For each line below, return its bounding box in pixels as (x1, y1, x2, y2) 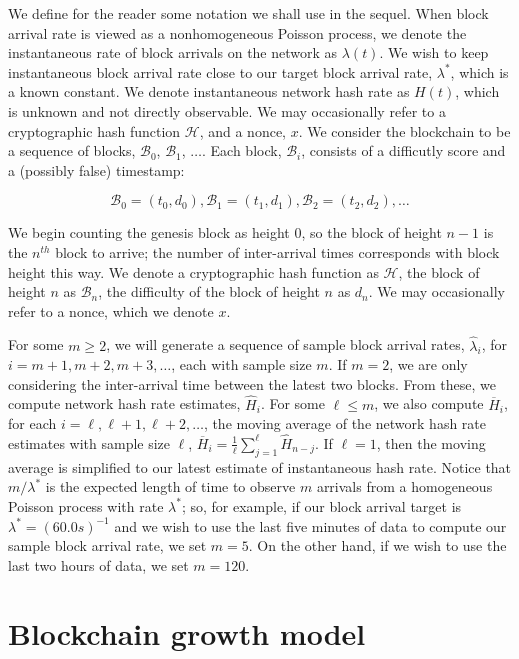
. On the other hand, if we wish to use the (248, 535, 507, 556)
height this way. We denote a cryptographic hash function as (8, 261, 379, 282)
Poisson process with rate (8, 495, 164, 516)
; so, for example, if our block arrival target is (181, 495, 462, 516)
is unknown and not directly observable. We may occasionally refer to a (8, 100, 446, 121)
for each (8, 413, 57, 434)
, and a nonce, (199, 120, 287, 141)
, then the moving (376, 432, 486, 453)
